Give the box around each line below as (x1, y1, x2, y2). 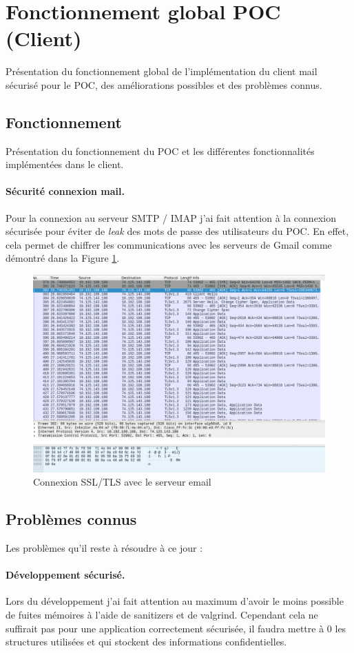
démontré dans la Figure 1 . (6, 251, 120, 265)
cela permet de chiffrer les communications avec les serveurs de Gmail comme (6, 237, 332, 251)
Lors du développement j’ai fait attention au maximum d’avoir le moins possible (6, 594, 344, 608)
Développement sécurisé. (6, 568, 125, 582)
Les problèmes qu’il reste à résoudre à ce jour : (6, 540, 203, 554)
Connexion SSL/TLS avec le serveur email (33, 475, 211, 489)
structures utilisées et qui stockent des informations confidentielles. (6, 634, 287, 649)
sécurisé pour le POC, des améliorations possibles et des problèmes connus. (6, 77, 322, 92)
